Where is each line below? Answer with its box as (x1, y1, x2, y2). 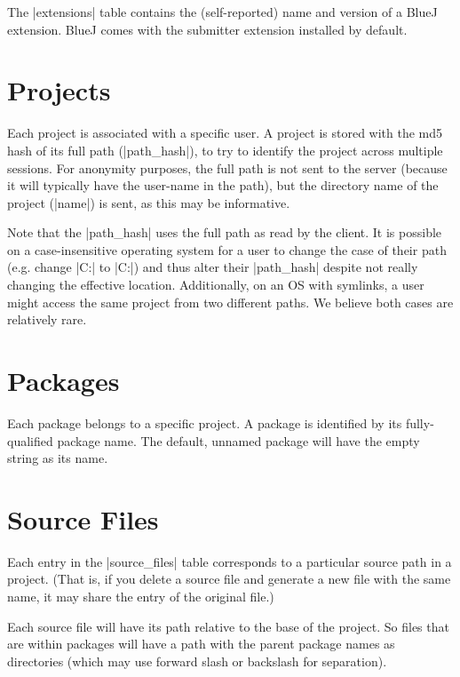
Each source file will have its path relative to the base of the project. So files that (7, 617, 449, 635)
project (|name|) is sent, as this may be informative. (7, 193, 290, 211)
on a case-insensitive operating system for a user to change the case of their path (7, 240, 447, 259)
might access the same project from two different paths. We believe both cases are (7, 292, 454, 311)
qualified (7, 431, 53, 450)
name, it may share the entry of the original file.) (7, 587, 274, 606)
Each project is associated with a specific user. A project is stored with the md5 (7, 123, 443, 142)
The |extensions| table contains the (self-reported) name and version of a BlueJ (7, 3, 438, 20)
